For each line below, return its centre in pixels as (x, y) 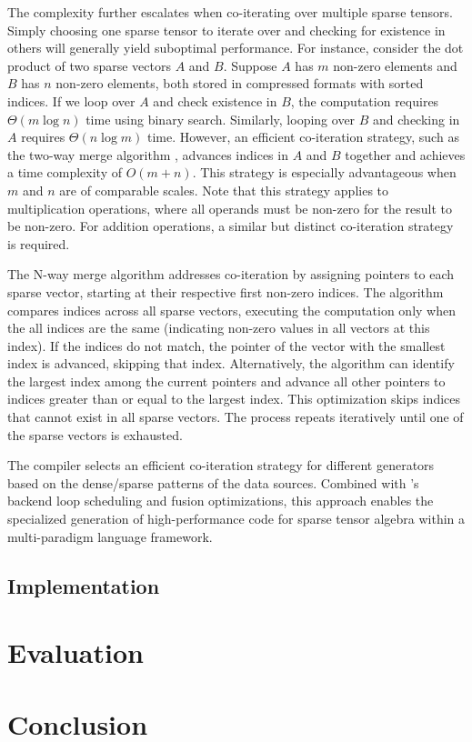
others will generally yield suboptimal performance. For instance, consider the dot (236, 48)
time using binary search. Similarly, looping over (221, 119)
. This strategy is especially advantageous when (324, 172)
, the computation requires (365, 100)
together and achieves (405, 154)
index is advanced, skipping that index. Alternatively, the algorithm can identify (231, 363)
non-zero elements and (395, 65)
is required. (39, 243)
